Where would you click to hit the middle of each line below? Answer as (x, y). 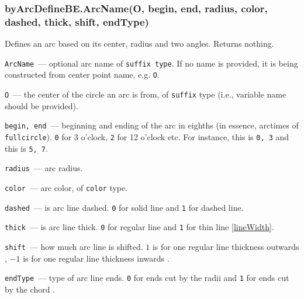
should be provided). (42, 105)
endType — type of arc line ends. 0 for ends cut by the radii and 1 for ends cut (147, 278)
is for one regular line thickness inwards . (96, 258)
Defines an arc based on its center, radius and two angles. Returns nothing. (139, 44)
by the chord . (30, 289)
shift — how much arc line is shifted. (74, 246)
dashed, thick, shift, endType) (77, 21)
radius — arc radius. (44, 168)
